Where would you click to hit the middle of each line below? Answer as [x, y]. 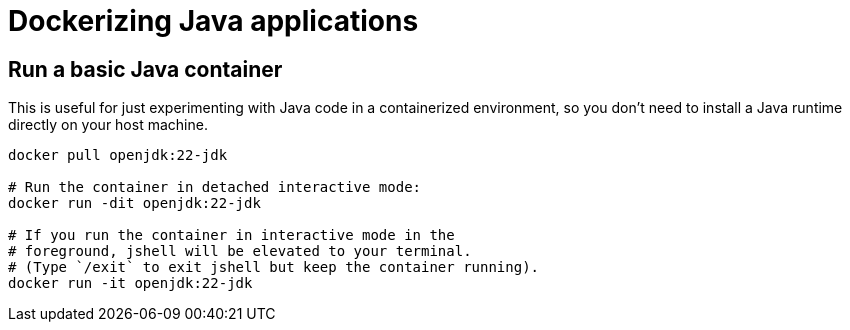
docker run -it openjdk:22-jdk [130, 283]
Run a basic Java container [145, 69]
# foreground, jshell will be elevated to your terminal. [240, 251]
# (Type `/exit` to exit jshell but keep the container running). [274, 267]
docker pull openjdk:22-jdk [118, 155]
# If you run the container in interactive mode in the [231, 235]
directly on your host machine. [108, 125]
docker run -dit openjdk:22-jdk [134, 203]
